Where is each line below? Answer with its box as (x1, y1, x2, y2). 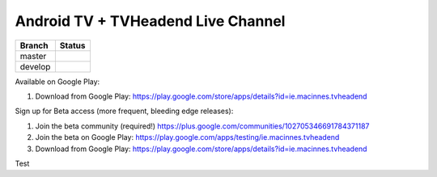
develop (19, 61, 51, 72)
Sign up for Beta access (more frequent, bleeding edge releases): (15, 106, 234, 116)
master (19, 50, 47, 61)
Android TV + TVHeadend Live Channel (15, 12, 286, 30)
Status (59, 40, 86, 51)
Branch (19, 40, 49, 51)
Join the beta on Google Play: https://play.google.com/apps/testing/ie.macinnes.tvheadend (35, 133, 340, 142)
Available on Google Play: (15, 77, 100, 86)
